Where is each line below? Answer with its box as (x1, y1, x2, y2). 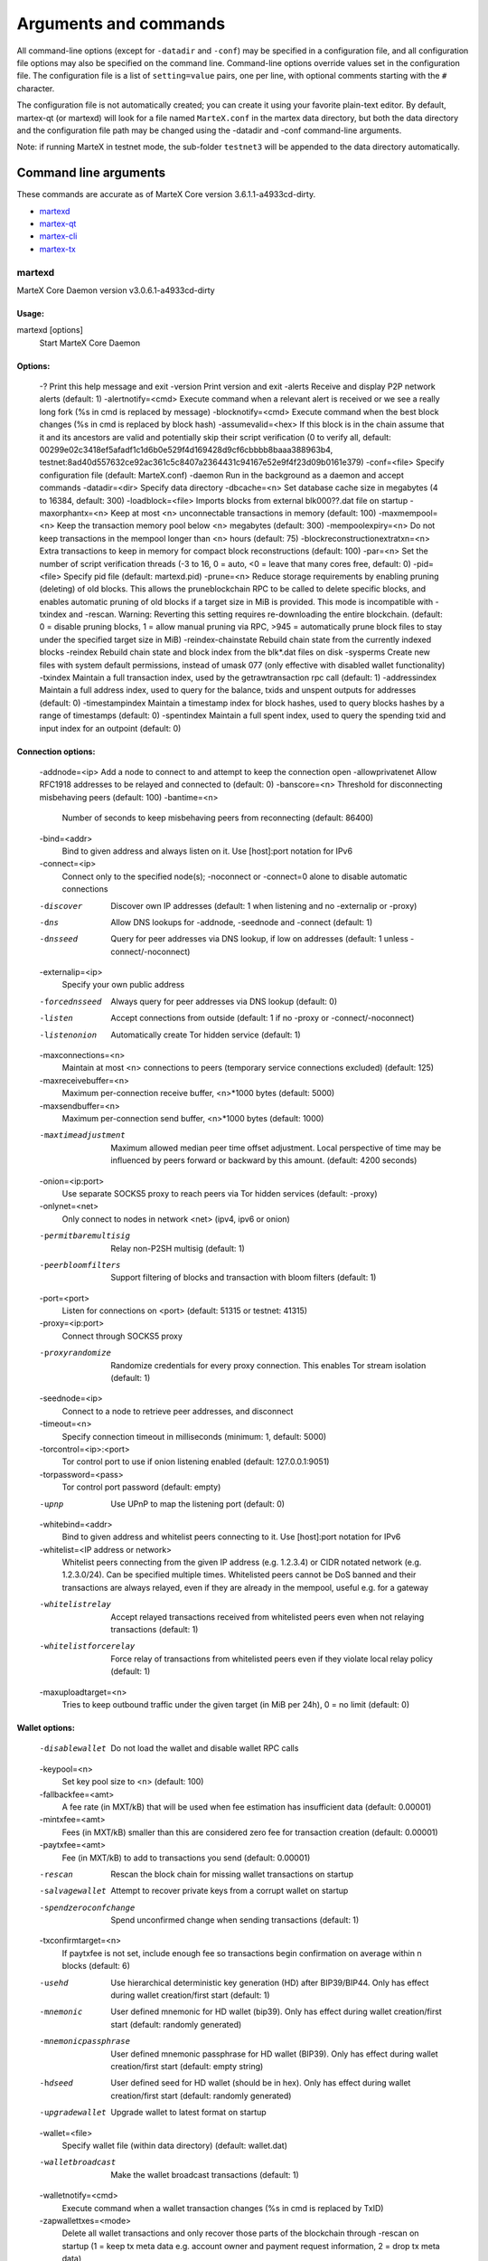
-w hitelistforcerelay (39, 1641, 136, 1651)
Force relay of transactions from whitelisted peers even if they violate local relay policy (110, 1653, 434, 1664)
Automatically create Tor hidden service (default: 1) (110, 1029, 302, 1040)
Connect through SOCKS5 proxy (61, 1330, 183, 1341)
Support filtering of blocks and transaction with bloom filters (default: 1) (110, 1272, 377, 1283)
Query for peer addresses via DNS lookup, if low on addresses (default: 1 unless (110, 933, 408, 944)
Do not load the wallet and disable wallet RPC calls (110, 1743, 299, 1754)
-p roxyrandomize (39, 1348, 112, 1358)
